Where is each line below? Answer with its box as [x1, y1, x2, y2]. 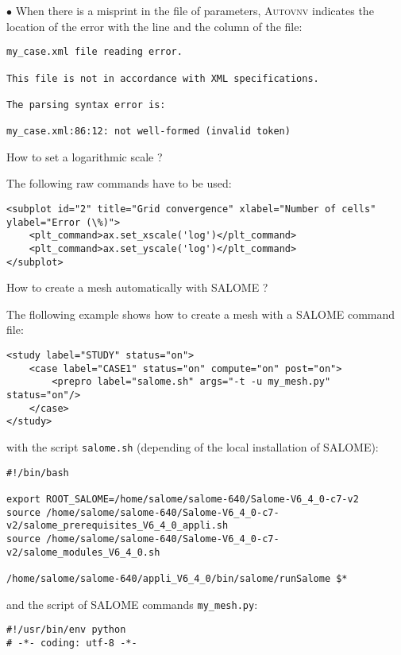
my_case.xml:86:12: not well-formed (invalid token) [6, 126, 291, 138]
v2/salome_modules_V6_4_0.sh [6, 546, 160, 558]
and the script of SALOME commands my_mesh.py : [6, 595, 258, 612]
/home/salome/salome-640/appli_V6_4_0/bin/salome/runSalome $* [6, 572, 348, 584]
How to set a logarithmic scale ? [6, 148, 163, 165]
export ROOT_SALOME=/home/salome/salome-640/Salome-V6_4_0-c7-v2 [6, 493, 359, 505]
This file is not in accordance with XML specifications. [6, 72, 319, 84]
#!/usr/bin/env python [6, 624, 126, 636]
